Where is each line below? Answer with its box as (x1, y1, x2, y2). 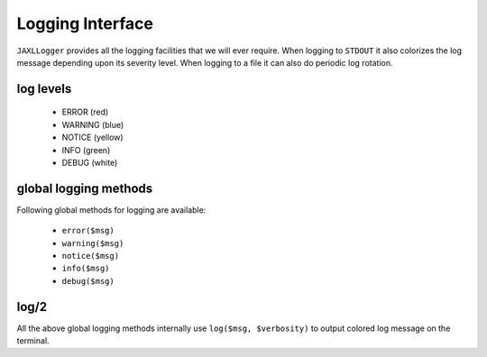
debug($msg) (61, 276, 115, 286)
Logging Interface (16, 14, 153, 33)
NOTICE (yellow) (61, 132, 124, 143)
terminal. (16, 335, 50, 346)
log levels (16, 81, 72, 96)
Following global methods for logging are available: (16, 204, 207, 215)
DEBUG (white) (61, 157, 118, 168)
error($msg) (61, 225, 115, 236)
